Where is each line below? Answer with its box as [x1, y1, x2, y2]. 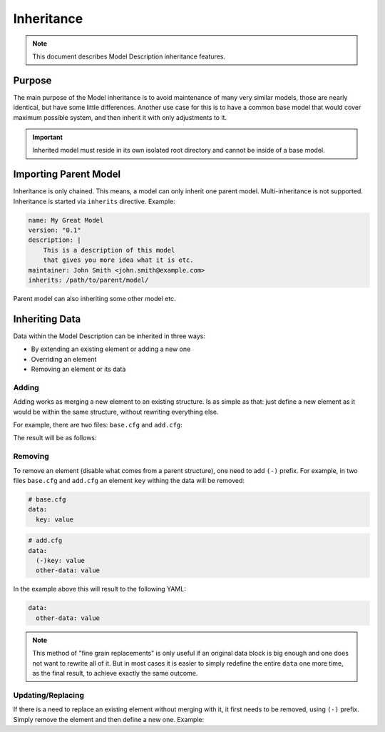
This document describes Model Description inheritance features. [32, 52, 226, 61]
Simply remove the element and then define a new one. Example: [13, 715, 205, 723]
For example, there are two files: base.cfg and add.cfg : [13, 421, 183, 429]
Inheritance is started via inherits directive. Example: [13, 197, 176, 205]
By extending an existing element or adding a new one [31, 345, 191, 353]
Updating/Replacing [13, 690, 85, 700]
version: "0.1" [28, 226, 81, 235]
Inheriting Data [13, 312, 81, 325]
